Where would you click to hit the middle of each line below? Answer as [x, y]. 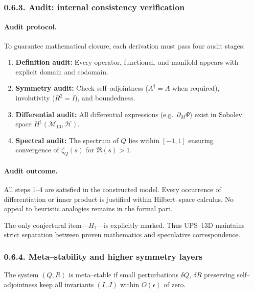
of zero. [175, 284]
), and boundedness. [105, 98]
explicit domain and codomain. [62, 71]
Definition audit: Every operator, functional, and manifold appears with [127, 62]
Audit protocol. [31, 27]
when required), [196, 88]
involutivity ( [35, 98]
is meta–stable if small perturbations [124, 275]
